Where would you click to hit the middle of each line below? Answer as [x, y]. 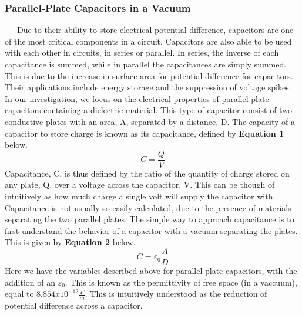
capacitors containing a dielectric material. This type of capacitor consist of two [148, 110]
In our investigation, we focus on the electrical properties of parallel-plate [137, 98]
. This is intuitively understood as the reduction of [176, 294]
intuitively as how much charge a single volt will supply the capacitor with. [140, 196]
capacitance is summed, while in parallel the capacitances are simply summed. [146, 64]
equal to [19, 294]
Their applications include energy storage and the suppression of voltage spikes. [148, 87]
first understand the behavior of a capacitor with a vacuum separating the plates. [151, 230]
